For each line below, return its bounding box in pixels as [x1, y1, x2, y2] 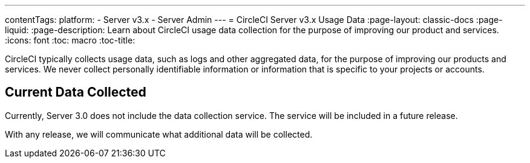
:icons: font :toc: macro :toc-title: [5, 35, 136, 45]
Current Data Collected [5, 85, 146, 100]
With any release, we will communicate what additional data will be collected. [5, 129, 313, 139]
